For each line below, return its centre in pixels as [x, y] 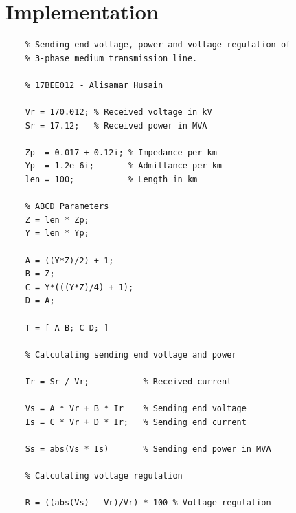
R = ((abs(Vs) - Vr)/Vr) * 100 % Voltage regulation [148, 503]
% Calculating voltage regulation [104, 476]
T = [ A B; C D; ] [67, 328]
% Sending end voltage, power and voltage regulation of [158, 45]
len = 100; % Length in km [111, 180]
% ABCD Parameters [67, 207]
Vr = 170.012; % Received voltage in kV [118, 112]
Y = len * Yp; [57, 233]
